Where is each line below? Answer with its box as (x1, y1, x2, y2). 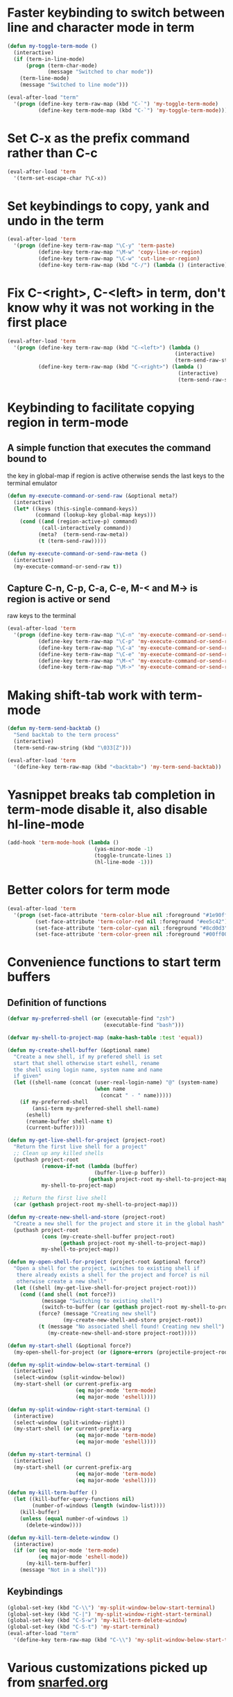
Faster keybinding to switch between (7, 5, 225, 21)
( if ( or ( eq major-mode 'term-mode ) (13, 1547, 119, 1554)
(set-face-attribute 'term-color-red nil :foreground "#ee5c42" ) (35, 918, 228, 925)
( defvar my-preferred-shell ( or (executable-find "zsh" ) (7, 1015, 175, 1023)
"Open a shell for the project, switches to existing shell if (13, 1265, 200, 1272)
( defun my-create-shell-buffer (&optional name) (7, 1046, 150, 1054)
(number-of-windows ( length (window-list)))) (32, 1502, 166, 1509)
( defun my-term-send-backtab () (7, 725, 101, 732)
